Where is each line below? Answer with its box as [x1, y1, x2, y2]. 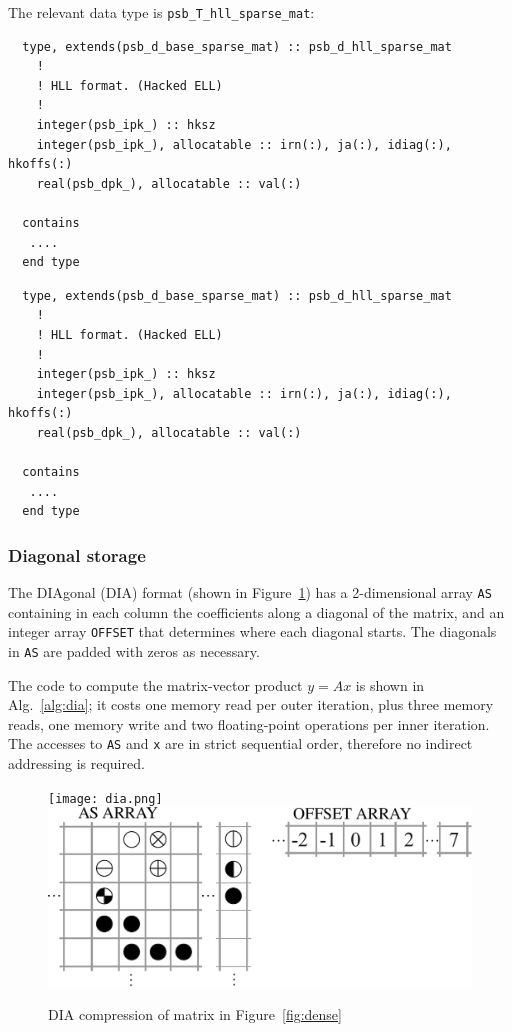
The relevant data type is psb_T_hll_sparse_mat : [8, 2, 315, 22]
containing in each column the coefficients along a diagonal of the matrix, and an [8, 601, 505, 622]
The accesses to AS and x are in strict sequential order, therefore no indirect [8, 733, 473, 754]
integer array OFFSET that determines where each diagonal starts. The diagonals [8, 621, 497, 642]
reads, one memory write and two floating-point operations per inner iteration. [8, 713, 490, 734]
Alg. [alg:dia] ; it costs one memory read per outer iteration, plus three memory [8, 694, 494, 715]
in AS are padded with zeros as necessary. [8, 641, 260, 662]
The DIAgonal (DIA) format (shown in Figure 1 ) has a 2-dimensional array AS [8, 582, 492, 603]
